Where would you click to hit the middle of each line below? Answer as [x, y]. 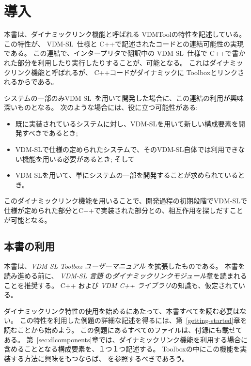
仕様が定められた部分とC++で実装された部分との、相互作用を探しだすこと [124, 210]
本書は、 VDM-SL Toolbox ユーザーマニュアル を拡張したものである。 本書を [125, 266]
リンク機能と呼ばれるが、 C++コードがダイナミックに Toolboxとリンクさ [127, 72]
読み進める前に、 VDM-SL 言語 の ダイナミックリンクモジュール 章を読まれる [125, 276]
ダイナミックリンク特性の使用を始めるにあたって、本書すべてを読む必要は [122, 311]
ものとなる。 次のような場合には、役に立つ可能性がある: [108, 107]
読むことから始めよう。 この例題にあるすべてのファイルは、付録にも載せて [123, 329]
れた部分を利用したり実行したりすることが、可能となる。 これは [107, 62]
